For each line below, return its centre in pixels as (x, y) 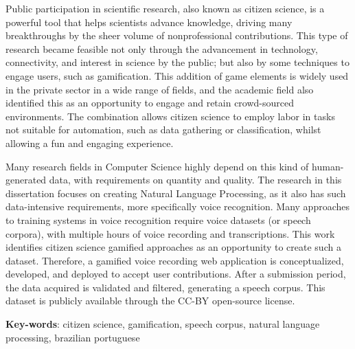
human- (328, 166)
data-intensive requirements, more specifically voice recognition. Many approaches (177, 206)
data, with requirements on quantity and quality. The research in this (195, 180)
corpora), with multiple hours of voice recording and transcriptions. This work (170, 233)
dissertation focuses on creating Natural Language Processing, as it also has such (176, 193)
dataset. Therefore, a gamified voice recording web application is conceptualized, (175, 260)
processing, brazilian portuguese (73, 337)
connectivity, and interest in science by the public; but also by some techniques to (177, 62)
